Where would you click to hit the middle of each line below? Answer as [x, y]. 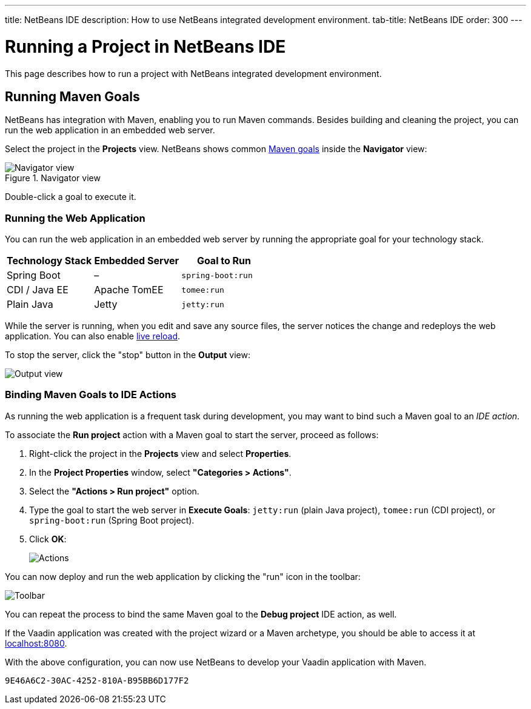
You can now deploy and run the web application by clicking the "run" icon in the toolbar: [183, 576]
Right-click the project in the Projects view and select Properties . [160, 453]
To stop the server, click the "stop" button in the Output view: [128, 355]
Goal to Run [224, 261]
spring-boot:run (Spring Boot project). [112, 520]
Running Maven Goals [72, 96]
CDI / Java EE [38, 290]
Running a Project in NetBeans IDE [145, 46]
